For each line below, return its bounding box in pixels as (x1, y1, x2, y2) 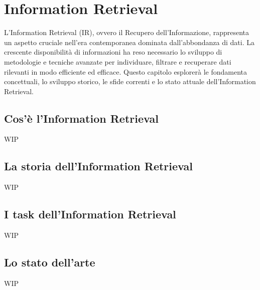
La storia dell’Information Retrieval (4, 158, 193, 174)
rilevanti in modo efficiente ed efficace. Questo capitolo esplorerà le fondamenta (4, 66, 247, 77)
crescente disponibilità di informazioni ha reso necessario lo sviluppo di (4, 47, 222, 57)
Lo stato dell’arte (4, 254, 95, 270)
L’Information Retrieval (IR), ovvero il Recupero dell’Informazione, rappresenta (4, 27, 249, 38)
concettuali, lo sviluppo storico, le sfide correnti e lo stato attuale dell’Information (4, 76, 256, 87)
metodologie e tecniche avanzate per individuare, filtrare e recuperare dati (4, 56, 231, 67)
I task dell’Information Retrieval (4, 206, 176, 222)
